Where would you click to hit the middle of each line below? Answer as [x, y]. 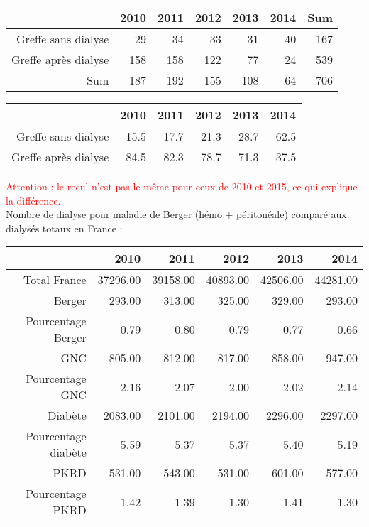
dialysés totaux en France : [64, 228]
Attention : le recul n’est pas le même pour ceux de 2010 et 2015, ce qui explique [182, 186]
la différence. [33, 200]
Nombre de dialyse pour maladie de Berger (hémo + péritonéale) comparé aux [176, 214]
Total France [55, 280]
